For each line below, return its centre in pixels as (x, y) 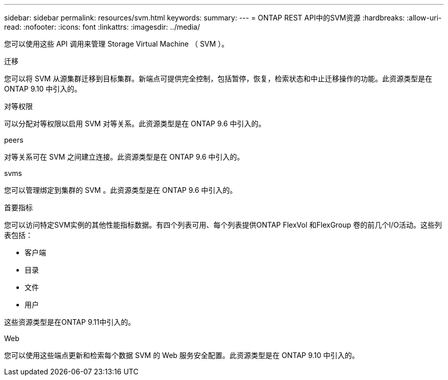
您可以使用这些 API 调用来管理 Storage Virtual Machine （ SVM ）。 (117, 44)
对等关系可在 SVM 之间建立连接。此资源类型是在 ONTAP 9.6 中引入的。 (124, 157)
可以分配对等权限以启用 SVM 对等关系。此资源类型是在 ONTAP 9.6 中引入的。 (135, 124)
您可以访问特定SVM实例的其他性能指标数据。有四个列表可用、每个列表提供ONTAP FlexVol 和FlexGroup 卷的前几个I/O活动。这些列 (223, 225)
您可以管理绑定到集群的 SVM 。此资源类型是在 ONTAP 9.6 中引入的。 (121, 190)
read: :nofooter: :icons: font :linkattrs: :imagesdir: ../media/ (102, 27)
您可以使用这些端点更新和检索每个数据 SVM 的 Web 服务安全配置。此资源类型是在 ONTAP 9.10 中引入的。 (182, 355)
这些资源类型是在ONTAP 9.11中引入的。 (70, 322)
